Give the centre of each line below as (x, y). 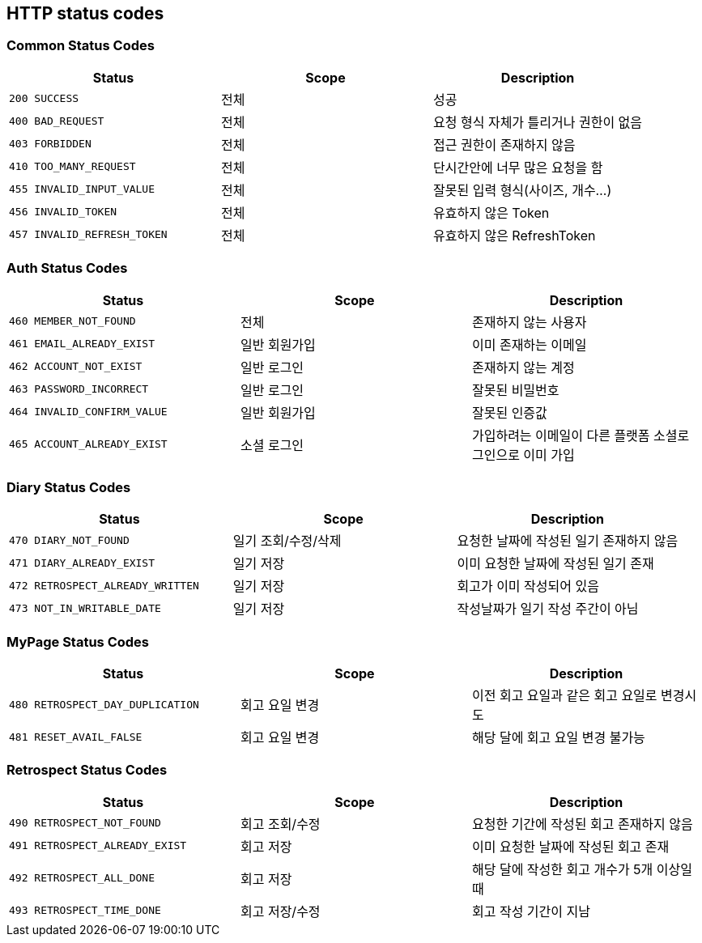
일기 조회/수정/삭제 (287, 541)
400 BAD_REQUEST (57, 121)
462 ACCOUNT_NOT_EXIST (76, 367)
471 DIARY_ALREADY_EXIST (82, 563)
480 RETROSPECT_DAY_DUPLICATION (104, 704)
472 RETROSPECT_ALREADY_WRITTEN (104, 585)
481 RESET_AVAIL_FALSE (76, 737)
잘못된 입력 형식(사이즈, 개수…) (523, 190)
